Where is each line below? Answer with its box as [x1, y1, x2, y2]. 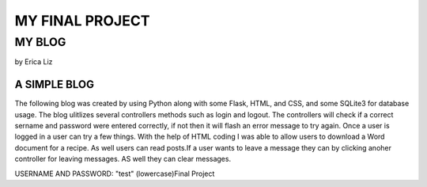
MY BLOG [14, 35, 66, 49]
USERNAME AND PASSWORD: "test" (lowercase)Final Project [14, 169, 215, 178]
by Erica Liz [14, 57, 53, 67]
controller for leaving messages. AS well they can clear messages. [14, 155, 232, 164]
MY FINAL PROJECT [14, 12, 150, 29]
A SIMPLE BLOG [14, 78, 95, 91]
